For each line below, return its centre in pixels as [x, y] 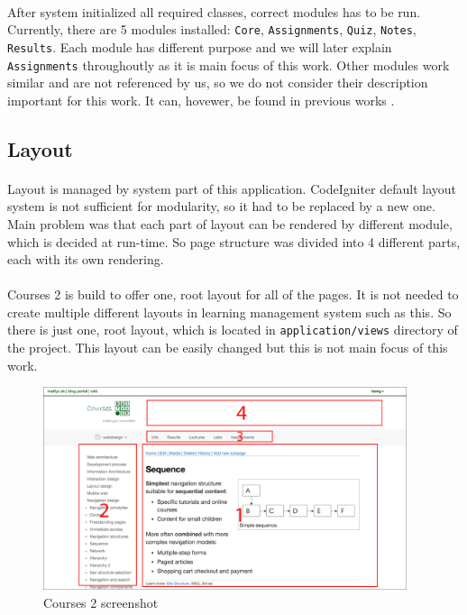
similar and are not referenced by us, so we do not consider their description [218, 83]
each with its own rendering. [86, 259]
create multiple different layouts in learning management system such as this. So [229, 312]
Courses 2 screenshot [101, 602]
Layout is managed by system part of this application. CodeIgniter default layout [232, 188]
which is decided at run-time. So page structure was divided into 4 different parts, [234, 241]
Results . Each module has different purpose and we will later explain [200, 46]
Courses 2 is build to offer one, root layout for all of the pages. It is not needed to [233, 294]
